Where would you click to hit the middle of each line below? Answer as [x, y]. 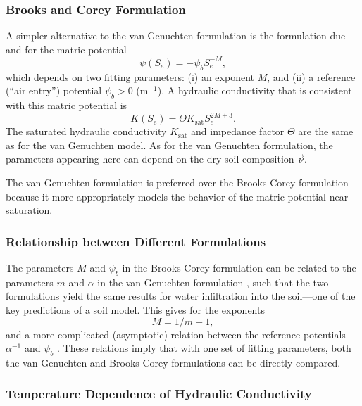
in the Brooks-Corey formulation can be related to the [239, 267]
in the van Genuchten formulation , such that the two [213, 282]
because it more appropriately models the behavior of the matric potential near [177, 196]
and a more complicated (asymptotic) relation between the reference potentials [176, 334]
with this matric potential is [67, 105]
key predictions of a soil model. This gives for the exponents [135, 309]
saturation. [29, 210]
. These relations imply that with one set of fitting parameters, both [204, 348]
